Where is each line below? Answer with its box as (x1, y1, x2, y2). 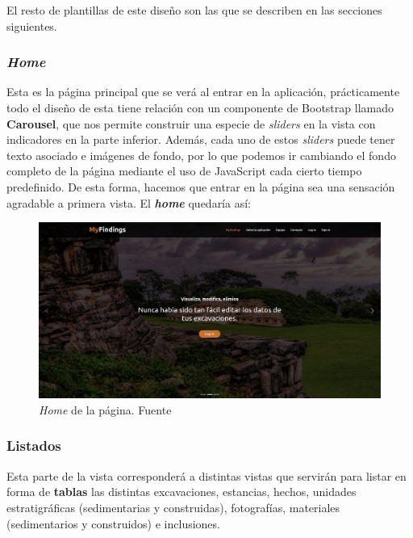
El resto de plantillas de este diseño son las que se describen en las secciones (6, 2, 382, 18)
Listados (6, 435, 61, 456)
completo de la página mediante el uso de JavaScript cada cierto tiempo (6, 162, 362, 179)
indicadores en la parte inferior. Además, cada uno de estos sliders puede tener (6, 131, 395, 148)
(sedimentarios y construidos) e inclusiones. (6, 515, 220, 532)
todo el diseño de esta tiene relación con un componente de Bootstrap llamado (6, 99, 394, 116)
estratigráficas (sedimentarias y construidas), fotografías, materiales (6, 498, 340, 515)
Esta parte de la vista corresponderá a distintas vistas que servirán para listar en (6, 467, 407, 484)
